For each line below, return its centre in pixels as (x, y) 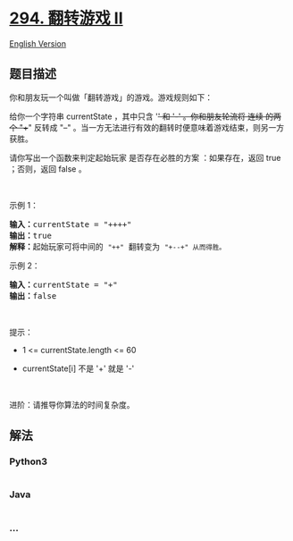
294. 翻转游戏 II (66, 18)
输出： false (33, 296)
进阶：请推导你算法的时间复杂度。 (72, 404)
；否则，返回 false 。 (48, 169)
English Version (38, 43)
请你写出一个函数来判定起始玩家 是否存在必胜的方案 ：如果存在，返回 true (145, 157)
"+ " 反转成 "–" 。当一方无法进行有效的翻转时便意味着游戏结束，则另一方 (152, 127)
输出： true (30, 235)
